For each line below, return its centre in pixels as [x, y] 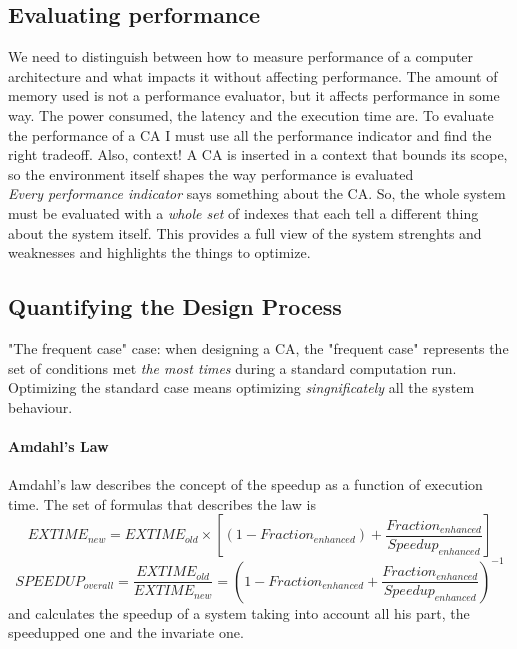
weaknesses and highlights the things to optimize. [159, 252]
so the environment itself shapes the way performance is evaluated [211, 173]
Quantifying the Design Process [175, 306]
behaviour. [40, 406]
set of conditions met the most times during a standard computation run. [232, 367]
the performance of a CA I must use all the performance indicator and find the [250, 134]
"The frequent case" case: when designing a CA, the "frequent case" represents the [258, 347]
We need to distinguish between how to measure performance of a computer [241, 56]
